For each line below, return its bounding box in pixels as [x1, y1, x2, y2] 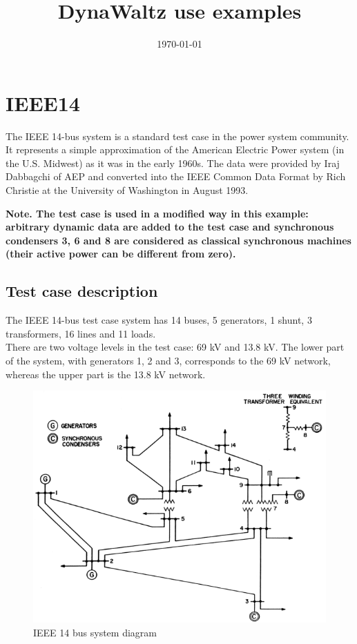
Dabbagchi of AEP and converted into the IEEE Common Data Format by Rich [6, 169, 346, 184]
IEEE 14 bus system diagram [33, 625, 157, 639]
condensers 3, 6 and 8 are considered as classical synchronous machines [6, 233, 351, 247]
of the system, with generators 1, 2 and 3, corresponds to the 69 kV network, [6, 353, 331, 367]
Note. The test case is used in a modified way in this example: [6, 206, 309, 220]
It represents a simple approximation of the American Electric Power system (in [6, 142, 345, 157]
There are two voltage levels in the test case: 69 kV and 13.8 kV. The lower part [6, 340, 345, 354]
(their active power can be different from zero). [6, 246, 236, 261]
